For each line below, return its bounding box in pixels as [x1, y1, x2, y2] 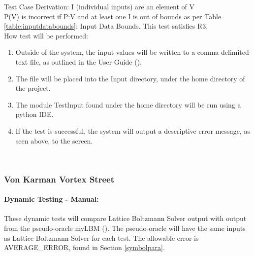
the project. [15, 83, 51, 93]
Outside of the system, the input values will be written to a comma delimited [15, 47, 249, 57]
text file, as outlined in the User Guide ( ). [15, 56, 142, 67]
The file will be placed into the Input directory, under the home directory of [15, 73, 245, 83]
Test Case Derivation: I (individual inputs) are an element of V [4, 1, 195, 11]
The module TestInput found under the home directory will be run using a [15, 99, 241, 110]
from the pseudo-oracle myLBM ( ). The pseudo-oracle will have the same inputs [4, 222, 246, 233]
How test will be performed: [4, 30, 88, 40]
